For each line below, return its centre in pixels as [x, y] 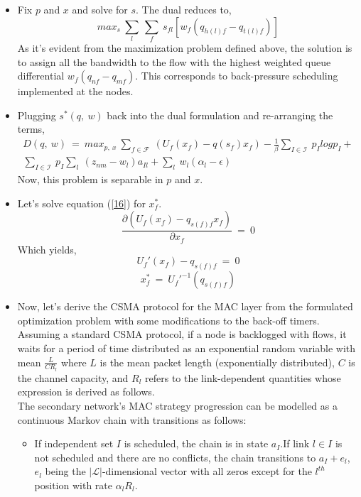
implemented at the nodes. [75, 91]
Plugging [37, 115]
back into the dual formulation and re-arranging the [220, 115]
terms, [31, 129]
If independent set [74, 443]
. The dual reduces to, [184, 9]
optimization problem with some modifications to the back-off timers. [168, 320]
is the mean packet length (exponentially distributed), [217, 362]
